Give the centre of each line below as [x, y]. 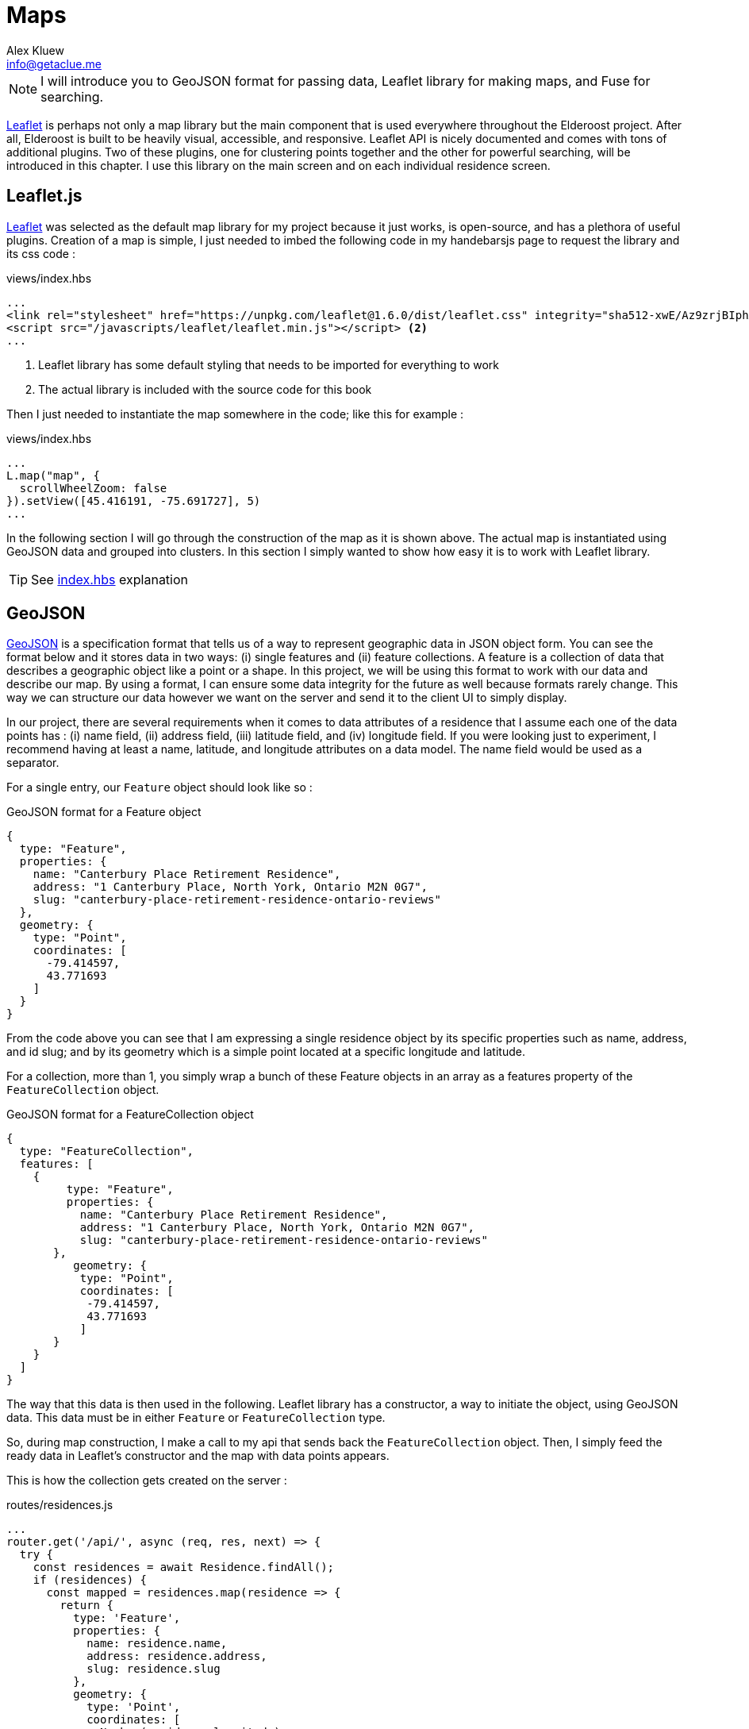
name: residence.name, [157, 1644]
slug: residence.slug [154, 1669]
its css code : [41, 253]
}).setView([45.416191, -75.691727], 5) [134, 501]
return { [86, 1606]
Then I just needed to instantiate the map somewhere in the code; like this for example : [235, 414]
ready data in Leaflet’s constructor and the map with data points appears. [198, 1456]
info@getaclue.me [54, 64]
